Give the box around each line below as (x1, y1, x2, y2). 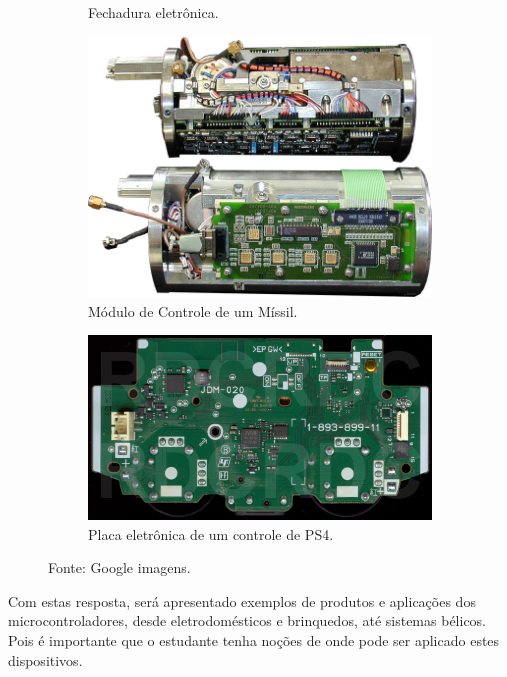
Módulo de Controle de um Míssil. (88, 300, 298, 321)
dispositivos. (8, 649, 83, 670)
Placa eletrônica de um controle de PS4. (88, 523, 334, 544)
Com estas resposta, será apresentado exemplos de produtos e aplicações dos (8, 590, 476, 611)
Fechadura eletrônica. (88, 2, 219, 22)
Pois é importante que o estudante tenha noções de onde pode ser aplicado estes (8, 629, 500, 650)
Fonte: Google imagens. (48, 557, 191, 578)
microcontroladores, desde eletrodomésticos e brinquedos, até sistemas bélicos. (8, 610, 487, 631)
